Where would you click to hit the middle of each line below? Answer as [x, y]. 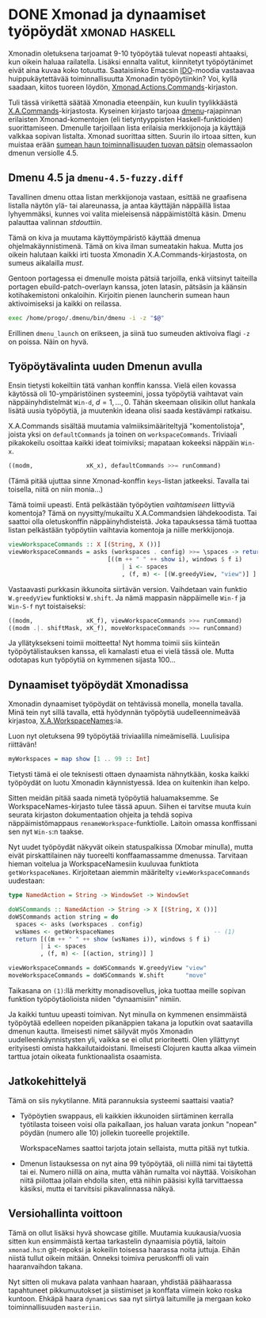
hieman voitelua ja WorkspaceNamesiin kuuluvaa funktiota [104, 864]
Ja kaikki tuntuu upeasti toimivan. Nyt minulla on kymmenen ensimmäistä [128, 1014]
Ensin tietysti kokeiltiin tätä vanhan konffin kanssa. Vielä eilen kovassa [122, 385]
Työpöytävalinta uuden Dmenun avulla [106, 367]
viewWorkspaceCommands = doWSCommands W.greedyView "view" [108, 968]
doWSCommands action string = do [63, 917]
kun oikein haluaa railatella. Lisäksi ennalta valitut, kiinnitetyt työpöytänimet [131, 62]
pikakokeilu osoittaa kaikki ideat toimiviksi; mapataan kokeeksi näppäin [124, 443]
